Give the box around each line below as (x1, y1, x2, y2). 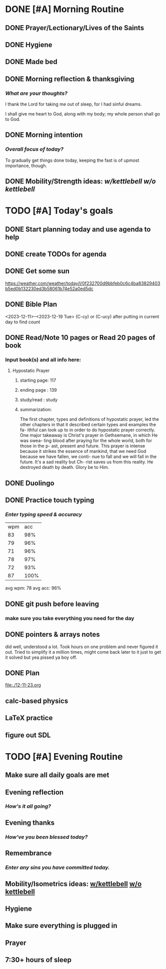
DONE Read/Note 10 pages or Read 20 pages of (5, 333, 155, 342)
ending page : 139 (19, 387, 57, 393)
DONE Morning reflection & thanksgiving (5, 74, 134, 83)
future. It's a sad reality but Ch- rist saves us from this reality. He (19, 459, 153, 465)
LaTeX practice (5, 714, 53, 722)
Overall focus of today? (5, 146, 64, 153)
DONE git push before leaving (5, 599, 99, 608)
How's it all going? (5, 803, 51, 810)
